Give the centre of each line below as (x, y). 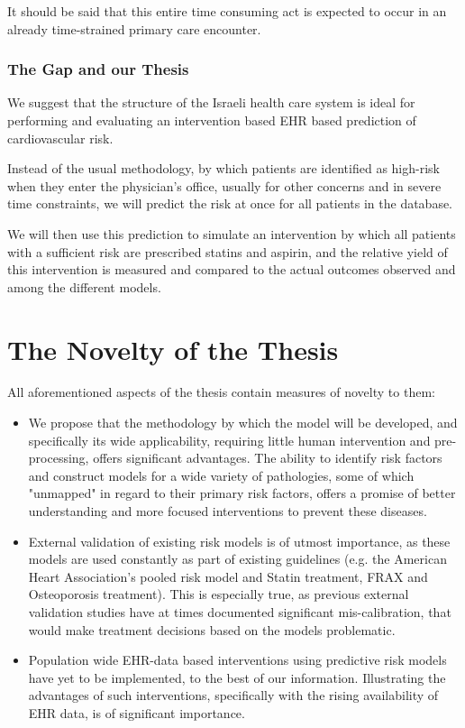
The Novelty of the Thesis (173, 349)
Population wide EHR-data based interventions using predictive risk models (237, 660)
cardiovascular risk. (60, 138)
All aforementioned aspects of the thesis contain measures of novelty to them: (221, 392)
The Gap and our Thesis (98, 69)
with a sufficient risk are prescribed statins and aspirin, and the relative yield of (228, 251)
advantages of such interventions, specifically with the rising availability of (233, 695)
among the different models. (84, 286)
